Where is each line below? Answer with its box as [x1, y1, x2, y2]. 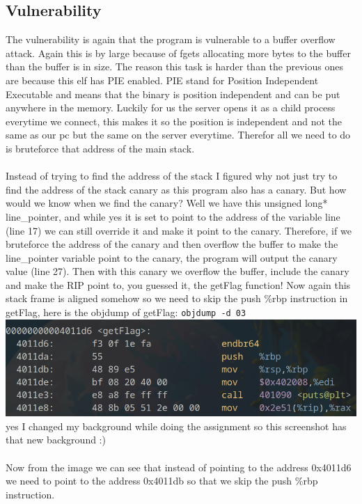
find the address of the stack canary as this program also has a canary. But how [6, 182, 347, 196]
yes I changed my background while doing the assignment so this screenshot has [6, 418, 347, 433]
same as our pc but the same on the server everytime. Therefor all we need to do [6, 127, 351, 142]
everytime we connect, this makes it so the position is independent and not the [6, 113, 342, 128]
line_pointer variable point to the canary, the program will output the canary [6, 250, 338, 265]
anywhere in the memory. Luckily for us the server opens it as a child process [6, 100, 336, 115]
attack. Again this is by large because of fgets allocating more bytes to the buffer [6, 45, 351, 60]
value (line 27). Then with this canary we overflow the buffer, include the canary [6, 264, 349, 278]
